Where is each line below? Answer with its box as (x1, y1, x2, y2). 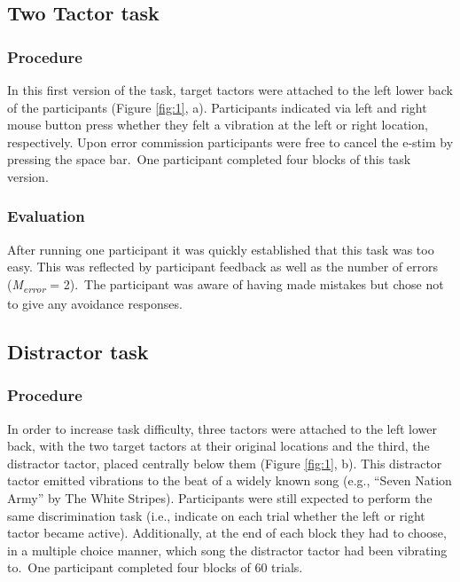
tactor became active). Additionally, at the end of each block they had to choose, (7, 523, 447, 542)
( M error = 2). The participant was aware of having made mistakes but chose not (7, 274, 444, 295)
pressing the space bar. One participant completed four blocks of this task (7, 150, 411, 169)
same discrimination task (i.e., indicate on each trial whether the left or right (7, 506, 425, 524)
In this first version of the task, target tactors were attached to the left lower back (7, 81, 454, 98)
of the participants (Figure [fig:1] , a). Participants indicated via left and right (7, 98, 427, 116)
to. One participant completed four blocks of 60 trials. (7, 558, 303, 577)
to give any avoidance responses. (7, 295, 183, 313)
